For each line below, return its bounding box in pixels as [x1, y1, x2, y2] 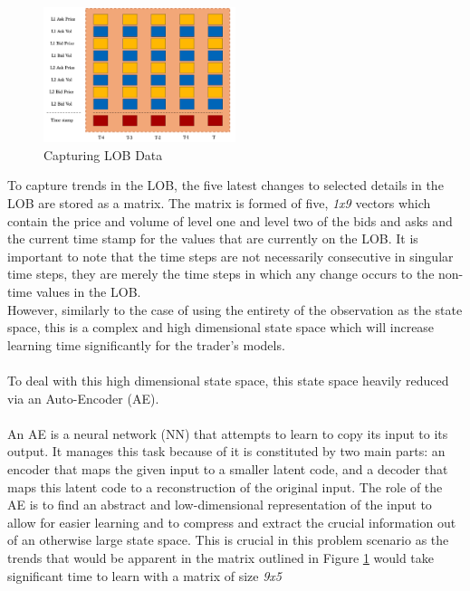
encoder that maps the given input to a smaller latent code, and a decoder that [7, 459, 448, 478]
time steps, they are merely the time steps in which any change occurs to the [7, 264, 435, 283]
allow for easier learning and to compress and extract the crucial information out [7, 512, 456, 531]
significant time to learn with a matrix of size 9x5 [7, 566, 282, 585]
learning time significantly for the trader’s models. [7, 335, 285, 354]
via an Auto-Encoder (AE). [7, 388, 159, 407]
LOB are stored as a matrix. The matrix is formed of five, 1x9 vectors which [7, 194, 431, 213]
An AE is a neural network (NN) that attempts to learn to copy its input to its [7, 424, 448, 443]
